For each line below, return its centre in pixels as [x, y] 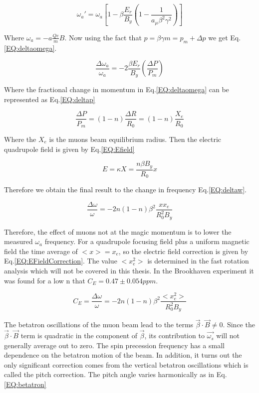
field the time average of [41, 251]
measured [18, 241]
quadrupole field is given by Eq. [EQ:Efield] [69, 149]
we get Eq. [225, 37]
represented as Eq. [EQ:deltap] [50, 99]
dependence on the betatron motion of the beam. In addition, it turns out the [123, 355]
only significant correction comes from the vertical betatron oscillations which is [126, 364]
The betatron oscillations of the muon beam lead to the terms [99, 325]
